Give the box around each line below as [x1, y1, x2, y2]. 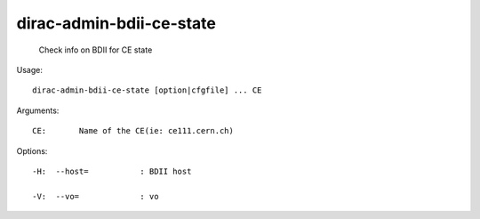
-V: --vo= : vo [32, 191, 159, 201]
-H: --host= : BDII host [32, 166, 192, 176]
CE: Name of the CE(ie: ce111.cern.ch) [32, 126, 235, 136]
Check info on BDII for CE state [38, 45, 153, 55]
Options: [16, 145, 48, 156]
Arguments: [16, 105, 60, 116]
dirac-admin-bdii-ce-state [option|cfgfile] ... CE [32, 85, 262, 95]
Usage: [16, 64, 44, 75]
